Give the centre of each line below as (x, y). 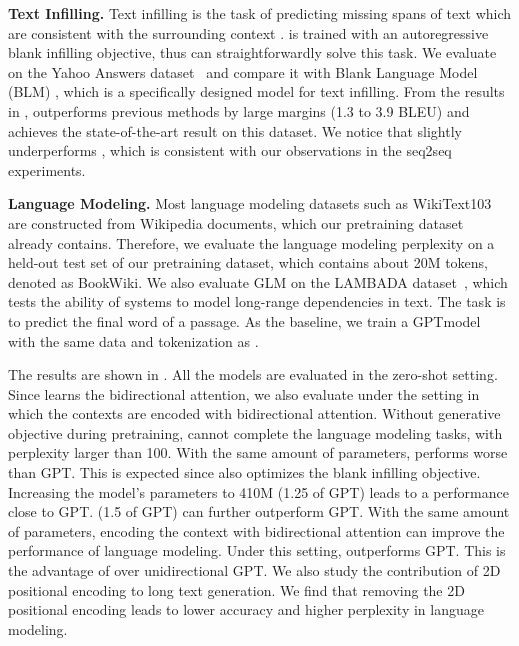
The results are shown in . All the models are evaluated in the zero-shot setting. (253, 374)
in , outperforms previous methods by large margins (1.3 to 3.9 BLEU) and (239, 110)
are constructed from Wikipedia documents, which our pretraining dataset (236, 222)
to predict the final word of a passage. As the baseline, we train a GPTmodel (244, 320)
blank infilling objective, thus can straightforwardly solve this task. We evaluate (252, 52)
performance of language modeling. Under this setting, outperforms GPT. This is (257, 550)
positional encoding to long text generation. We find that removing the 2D (236, 589)
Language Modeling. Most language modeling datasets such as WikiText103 (250, 203)
